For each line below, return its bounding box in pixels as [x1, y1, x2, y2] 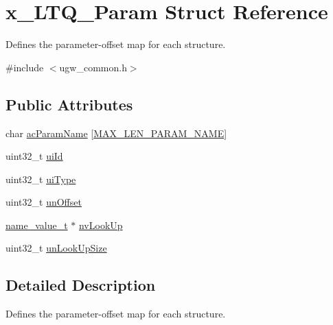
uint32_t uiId [5, 149, 63, 163]
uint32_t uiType [5, 171, 76, 186]
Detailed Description [5, 274, 156, 296]
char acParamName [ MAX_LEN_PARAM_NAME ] [5, 125, 227, 140]
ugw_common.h [59, 60, 127, 74]
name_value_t [5, 217, 68, 232]
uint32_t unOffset [5, 195, 82, 209]
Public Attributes [5, 93, 133, 115]
